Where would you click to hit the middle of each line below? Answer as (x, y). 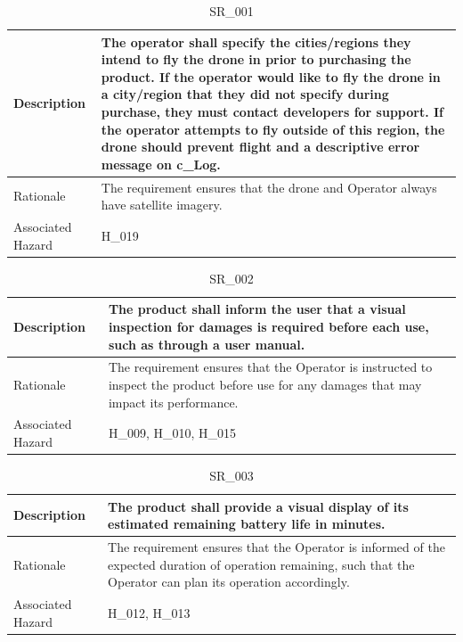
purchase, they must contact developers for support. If (272, 111)
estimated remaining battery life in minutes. (247, 524)
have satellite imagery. (162, 205)
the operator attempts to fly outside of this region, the (273, 129)
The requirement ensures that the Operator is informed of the (276, 547)
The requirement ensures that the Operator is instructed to (270, 367)
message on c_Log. (161, 164)
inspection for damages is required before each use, (268, 326)
